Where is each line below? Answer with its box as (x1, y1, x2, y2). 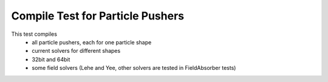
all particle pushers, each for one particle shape (32, 38, 152, 46)
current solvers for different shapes (32, 47, 121, 55)
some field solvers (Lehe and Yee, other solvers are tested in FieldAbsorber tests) (32, 64, 236, 72)
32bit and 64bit (32, 55, 70, 63)
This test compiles (11, 30, 58, 38)
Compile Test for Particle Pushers (11, 9, 185, 22)
